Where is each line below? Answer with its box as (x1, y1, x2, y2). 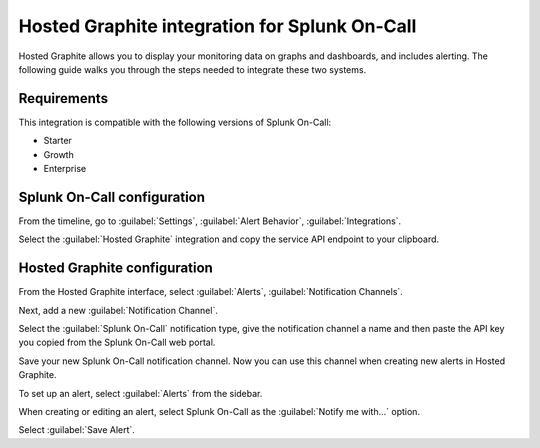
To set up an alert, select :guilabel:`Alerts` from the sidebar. (18, 387, 263, 399)
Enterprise (43, 163, 87, 175)
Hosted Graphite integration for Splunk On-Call (18, 15, 417, 37)
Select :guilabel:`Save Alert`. (18, 424, 135, 436)
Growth (43, 148, 74, 160)
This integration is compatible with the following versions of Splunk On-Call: (18, 116, 332, 128)
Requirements (18, 90, 109, 107)
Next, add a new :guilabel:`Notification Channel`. (18, 304, 219, 316)
